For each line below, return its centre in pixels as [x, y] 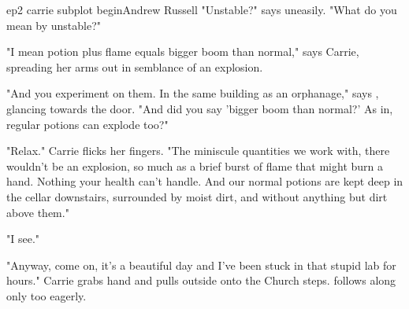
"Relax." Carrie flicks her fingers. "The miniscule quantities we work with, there [198, 151]
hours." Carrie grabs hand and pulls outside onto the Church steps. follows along [201, 280]
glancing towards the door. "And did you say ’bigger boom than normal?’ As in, [200, 108]
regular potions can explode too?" [87, 124]
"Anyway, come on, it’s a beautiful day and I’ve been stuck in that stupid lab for [201, 265]
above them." [38, 212]
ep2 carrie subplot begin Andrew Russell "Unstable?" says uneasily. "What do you [202, 9]
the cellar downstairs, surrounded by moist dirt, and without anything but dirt [197, 196]
